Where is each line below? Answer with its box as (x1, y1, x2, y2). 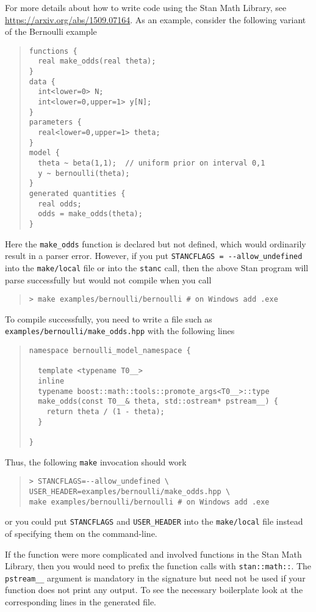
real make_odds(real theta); (38, 57, 156, 66)
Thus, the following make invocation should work (5, 455, 187, 468)
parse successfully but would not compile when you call (5, 273, 212, 286)
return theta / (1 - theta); (46, 407, 165, 417)
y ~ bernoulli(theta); (38, 169, 130, 178)
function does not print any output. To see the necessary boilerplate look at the (5, 583, 303, 596)
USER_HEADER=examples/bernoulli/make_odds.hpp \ (29, 487, 231, 496)
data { (29, 77, 56, 86)
